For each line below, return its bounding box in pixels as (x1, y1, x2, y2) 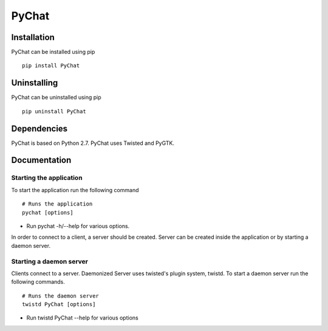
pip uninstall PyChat (22, 108, 86, 115)
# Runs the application (22, 201, 93, 207)
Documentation (11, 155, 72, 165)
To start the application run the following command (11, 186, 139, 193)
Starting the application (11, 173, 83, 182)
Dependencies (11, 123, 68, 133)
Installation (11, 32, 55, 42)
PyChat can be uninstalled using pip (11, 94, 101, 101)
